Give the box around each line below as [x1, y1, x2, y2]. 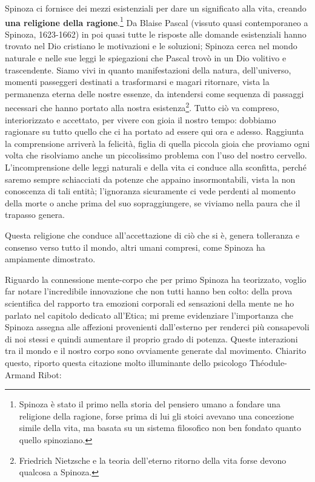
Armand [5, 368, 36, 381]
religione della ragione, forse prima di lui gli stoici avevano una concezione [19, 409, 294, 422]
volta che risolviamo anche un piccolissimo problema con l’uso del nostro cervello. [5, 149, 307, 161]
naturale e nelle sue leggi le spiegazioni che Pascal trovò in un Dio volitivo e [5, 52, 287, 64]
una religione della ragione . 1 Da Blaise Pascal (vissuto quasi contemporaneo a [5, 14, 308, 29]
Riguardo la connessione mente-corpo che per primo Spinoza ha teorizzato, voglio [5, 273, 307, 285]
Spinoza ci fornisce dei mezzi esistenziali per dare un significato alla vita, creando [5, 2, 307, 14]
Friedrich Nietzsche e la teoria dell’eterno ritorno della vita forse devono [19, 453, 287, 466]
